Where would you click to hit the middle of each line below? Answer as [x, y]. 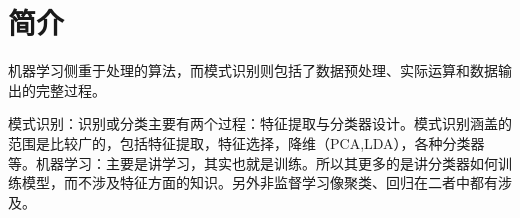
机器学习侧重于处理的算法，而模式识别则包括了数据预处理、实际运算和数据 [253, 70]
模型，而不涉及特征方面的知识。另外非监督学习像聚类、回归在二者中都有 [259, 182]
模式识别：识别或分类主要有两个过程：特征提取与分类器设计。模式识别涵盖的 [260, 123]
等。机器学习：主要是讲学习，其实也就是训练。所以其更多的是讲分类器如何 [253, 162]
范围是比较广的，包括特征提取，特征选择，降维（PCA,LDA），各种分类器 [246, 142]
